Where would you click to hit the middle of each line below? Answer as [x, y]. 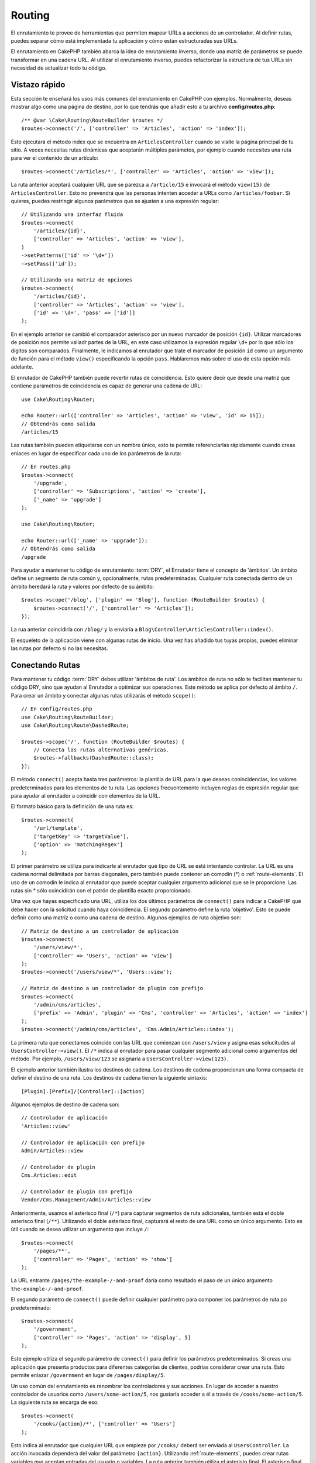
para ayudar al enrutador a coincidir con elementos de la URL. [85, 796]
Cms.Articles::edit [49, 1175]
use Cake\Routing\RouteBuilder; [68, 717]
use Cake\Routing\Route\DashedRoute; [75, 725]
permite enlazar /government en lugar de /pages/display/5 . [88, 1375]
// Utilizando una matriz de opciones [77, 280]
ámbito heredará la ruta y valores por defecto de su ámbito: [83, 586]
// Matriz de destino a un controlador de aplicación [100, 931]
